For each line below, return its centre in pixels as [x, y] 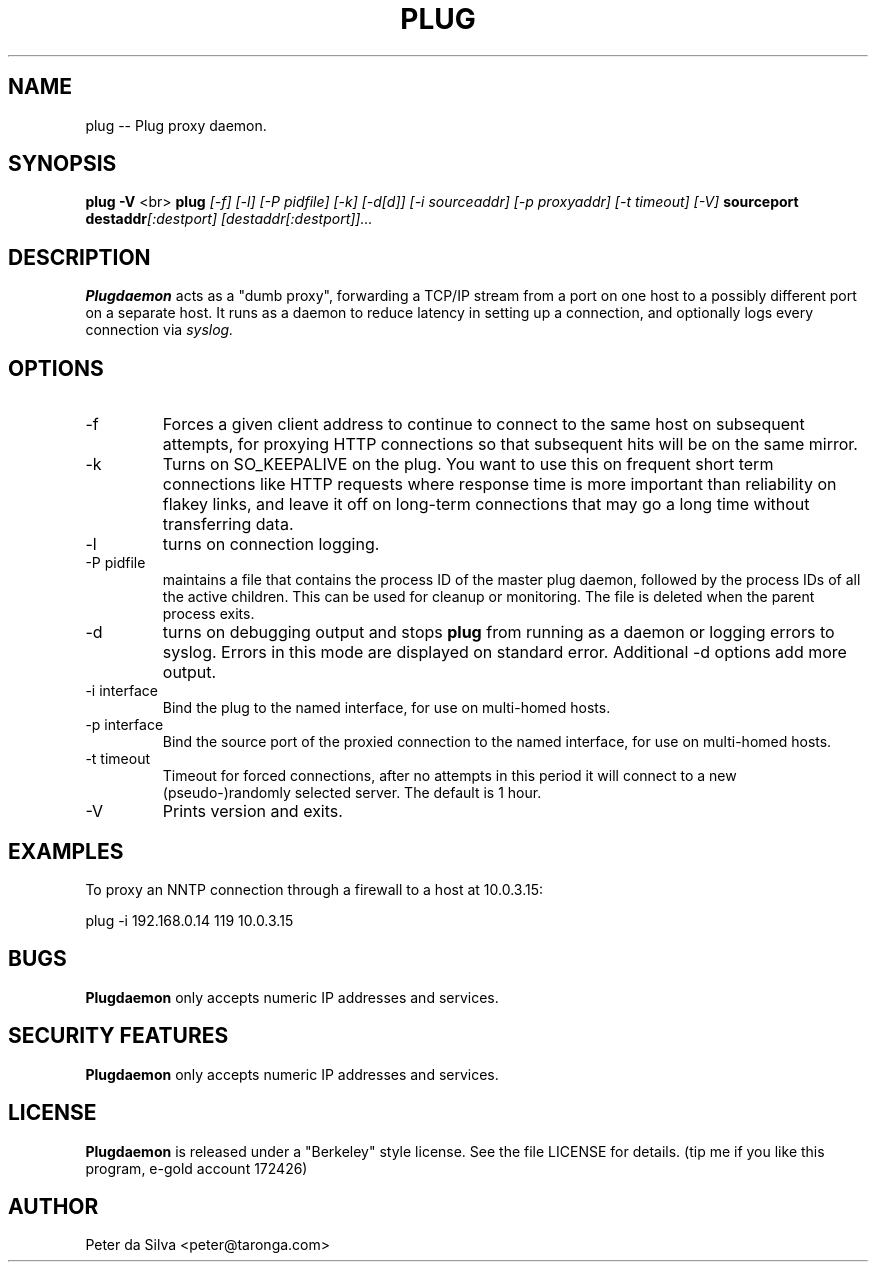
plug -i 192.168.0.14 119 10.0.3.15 [189, 920]
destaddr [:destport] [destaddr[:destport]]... [229, 219]
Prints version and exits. [252, 811]
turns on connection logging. [271, 544]
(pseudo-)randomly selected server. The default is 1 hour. [352, 793]
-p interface [124, 725]
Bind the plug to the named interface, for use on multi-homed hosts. [386, 708]
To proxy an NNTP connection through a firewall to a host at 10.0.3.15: [314, 889]
